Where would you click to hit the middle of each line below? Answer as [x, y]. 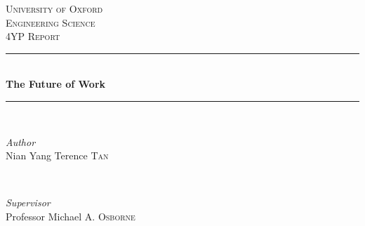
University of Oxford [54, 8]
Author [21, 141]
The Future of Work [56, 84]
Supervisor [28, 202]
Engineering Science [51, 22]
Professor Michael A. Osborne [71, 216]
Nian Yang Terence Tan [57, 155]
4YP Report [33, 36]
